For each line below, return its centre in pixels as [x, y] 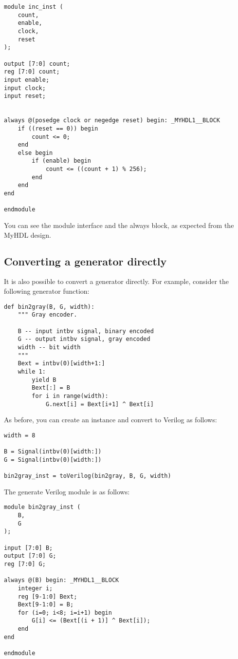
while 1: [32, 371]
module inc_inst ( [34, 7]
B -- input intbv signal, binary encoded [86, 331]
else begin [35, 153]
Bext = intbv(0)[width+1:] [61, 364]
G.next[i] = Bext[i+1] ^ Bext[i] [100, 404]
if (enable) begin [61, 161]
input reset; [25, 96]
